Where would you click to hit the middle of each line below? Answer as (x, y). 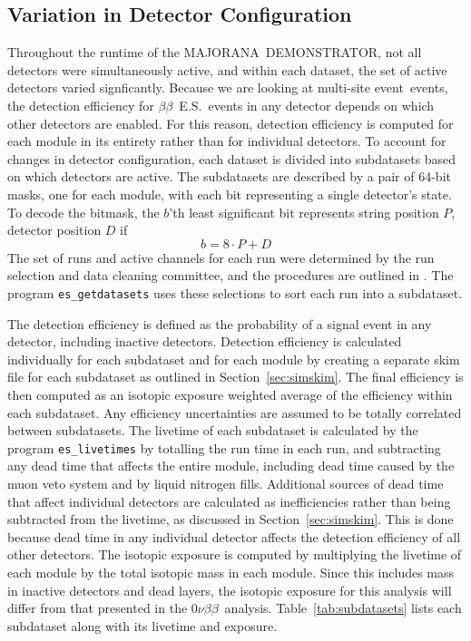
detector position (54, 230)
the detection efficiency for (81, 105)
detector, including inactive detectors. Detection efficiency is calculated (205, 341)
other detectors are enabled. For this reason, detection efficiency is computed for (231, 123)
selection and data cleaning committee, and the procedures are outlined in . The (231, 275)
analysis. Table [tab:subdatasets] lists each (343, 608)
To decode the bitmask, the (83, 212)
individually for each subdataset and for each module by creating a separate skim (234, 359)
